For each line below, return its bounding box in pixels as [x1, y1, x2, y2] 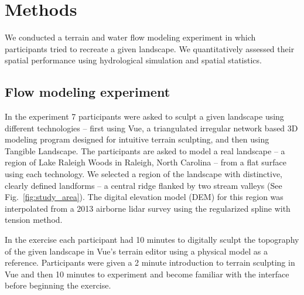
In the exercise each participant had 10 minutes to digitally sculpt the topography [5, 233, 299, 246]
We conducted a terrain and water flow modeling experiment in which [5, 31, 256, 43]
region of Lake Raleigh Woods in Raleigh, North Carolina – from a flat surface [5, 156, 286, 168]
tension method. [5, 213, 63, 226]
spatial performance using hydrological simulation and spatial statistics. [5, 54, 262, 66]
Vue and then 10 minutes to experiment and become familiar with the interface [5, 267, 289, 280]
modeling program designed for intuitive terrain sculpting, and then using [5, 133, 269, 145]
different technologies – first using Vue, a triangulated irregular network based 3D [5, 121, 298, 134]
